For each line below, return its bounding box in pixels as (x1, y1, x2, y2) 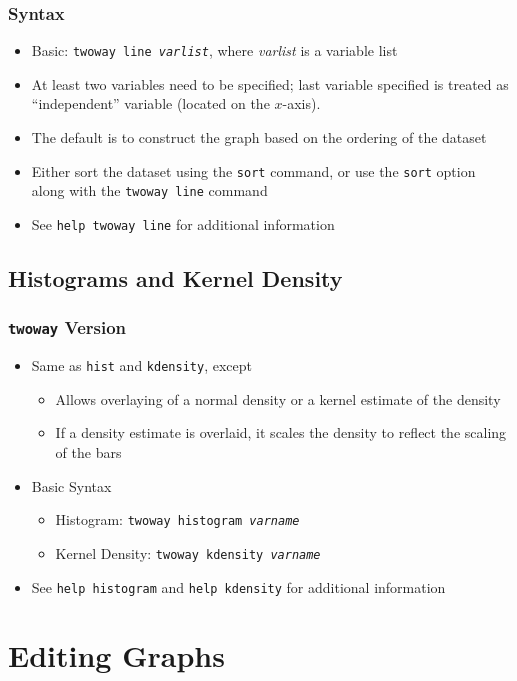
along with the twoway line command (31, 180, 268, 201)
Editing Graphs (8, 635, 225, 676)
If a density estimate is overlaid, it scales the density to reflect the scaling (55, 422, 507, 443)
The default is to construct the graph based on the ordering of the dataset (31, 127, 487, 148)
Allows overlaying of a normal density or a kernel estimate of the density (55, 388, 501, 409)
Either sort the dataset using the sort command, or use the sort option (31, 160, 476, 181)
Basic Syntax (31, 475, 112, 496)
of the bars (55, 442, 122, 463)
